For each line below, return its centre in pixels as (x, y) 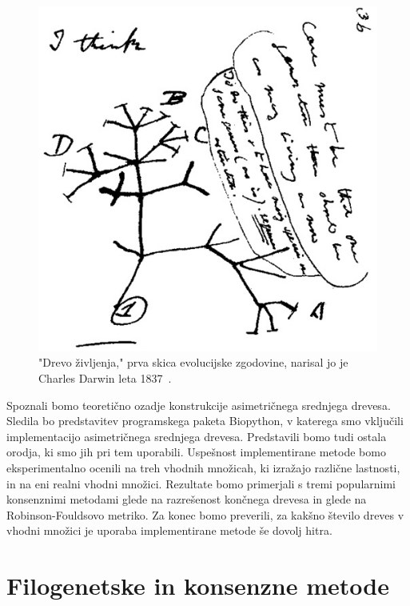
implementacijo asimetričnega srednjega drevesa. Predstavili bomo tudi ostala (197, 436)
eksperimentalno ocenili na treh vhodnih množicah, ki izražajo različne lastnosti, (203, 467)
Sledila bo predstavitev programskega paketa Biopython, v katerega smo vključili (205, 421)
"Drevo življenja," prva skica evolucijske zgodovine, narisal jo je (193, 362)
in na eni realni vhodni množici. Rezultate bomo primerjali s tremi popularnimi (201, 483)
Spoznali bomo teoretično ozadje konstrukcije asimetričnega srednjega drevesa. (199, 405)
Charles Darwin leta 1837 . (105, 377)
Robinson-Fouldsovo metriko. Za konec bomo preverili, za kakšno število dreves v (205, 514)
